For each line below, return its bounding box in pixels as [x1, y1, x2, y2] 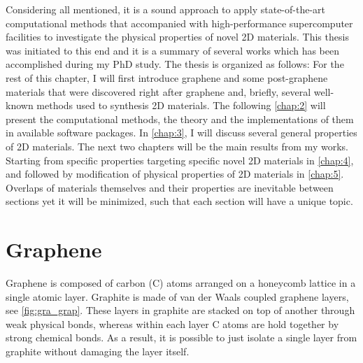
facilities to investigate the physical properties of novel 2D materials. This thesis [6, 29, 349, 44]
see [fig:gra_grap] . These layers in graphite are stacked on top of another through [6, 303, 355, 318]
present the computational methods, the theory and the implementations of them [6, 111, 354, 126]
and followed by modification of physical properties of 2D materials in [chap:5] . [6, 166, 344, 181]
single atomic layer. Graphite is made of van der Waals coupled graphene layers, [6, 289, 349, 304]
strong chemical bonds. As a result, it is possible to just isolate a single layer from [6, 330, 357, 345]
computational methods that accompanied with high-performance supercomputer [6, 15, 353, 30]
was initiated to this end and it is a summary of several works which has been [6, 43, 340, 57]
